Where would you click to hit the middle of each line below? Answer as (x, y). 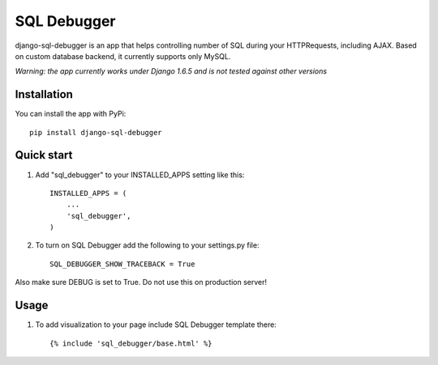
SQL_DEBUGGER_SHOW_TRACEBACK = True (122, 264)
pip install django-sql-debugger (96, 132)
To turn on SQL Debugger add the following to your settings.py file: (147, 245)
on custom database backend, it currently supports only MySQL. (123, 56)
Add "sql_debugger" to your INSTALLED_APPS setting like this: (140, 175)
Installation (44, 94)
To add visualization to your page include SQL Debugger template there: (156, 325)
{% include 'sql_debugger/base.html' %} (131, 343)
